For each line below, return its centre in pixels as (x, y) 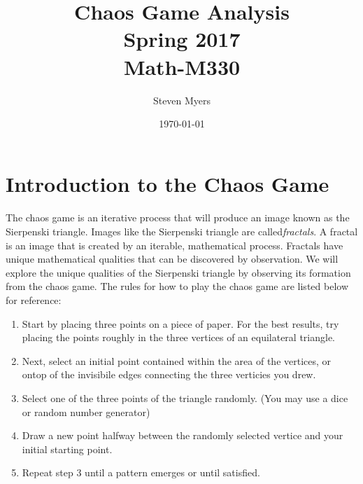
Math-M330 (182, 66)
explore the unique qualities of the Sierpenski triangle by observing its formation (178, 272)
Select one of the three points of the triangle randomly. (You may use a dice (185, 398)
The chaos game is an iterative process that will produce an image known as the (178, 217)
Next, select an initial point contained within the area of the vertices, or (177, 360)
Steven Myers (182, 100)
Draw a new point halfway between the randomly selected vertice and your (183, 435)
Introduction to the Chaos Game (168, 183)
